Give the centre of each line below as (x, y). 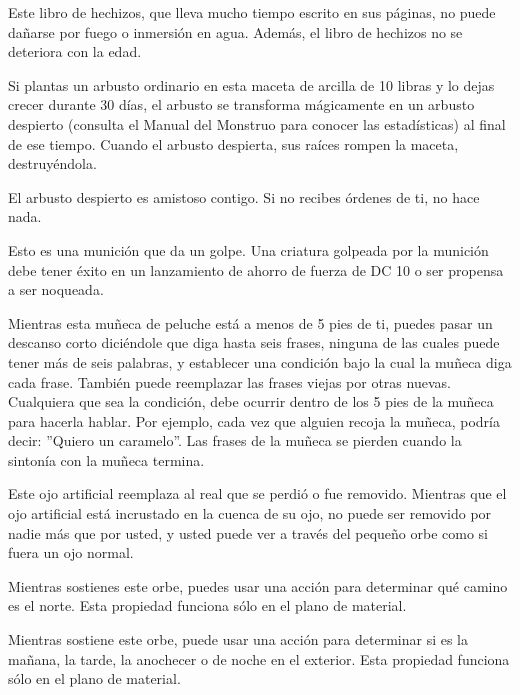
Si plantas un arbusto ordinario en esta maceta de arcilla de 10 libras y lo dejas (251, 84)
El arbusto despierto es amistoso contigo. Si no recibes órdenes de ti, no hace (244, 196)
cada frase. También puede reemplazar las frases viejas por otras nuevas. (229, 381)
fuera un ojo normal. (71, 552)
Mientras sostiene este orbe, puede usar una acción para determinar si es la (238, 639)
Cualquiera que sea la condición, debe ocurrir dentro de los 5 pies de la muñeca (251, 401)
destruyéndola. (52, 163)
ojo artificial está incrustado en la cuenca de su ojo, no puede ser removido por (250, 513)
